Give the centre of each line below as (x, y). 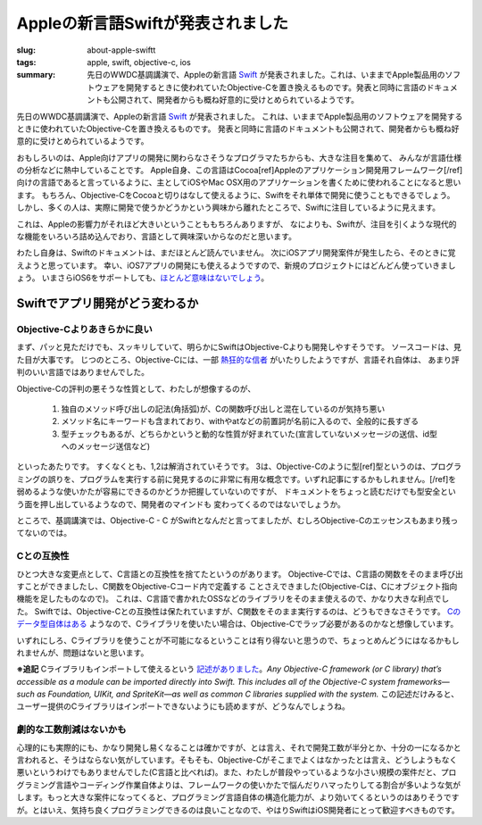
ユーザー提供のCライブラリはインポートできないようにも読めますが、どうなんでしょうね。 (183, 706)
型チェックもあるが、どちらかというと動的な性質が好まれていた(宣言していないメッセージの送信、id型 (249, 434)
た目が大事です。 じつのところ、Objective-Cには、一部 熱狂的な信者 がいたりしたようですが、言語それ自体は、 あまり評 (238, 359)
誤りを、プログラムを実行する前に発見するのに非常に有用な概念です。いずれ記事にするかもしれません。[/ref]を (252, 479)
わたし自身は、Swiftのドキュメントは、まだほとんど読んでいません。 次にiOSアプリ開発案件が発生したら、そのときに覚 (236, 253)
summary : (36, 75)
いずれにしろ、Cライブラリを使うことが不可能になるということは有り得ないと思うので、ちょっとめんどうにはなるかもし (238, 640)
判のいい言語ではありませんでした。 (83, 372)
